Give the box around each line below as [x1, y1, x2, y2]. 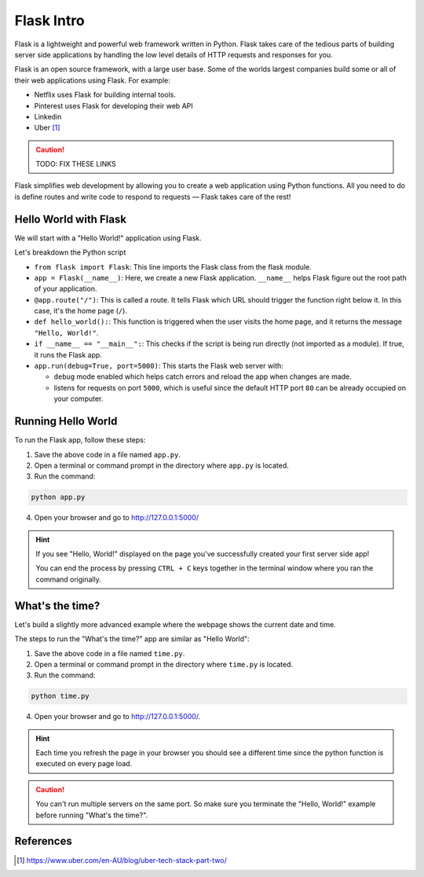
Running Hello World [14, 415, 118, 428]
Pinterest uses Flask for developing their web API [34, 101, 193, 110]
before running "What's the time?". [35, 810, 148, 820]
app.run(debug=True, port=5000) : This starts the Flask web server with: [34, 361, 284, 371]
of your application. [34, 284, 97, 294]
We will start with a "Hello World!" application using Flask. [14, 233, 202, 243]
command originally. [35, 574, 101, 584]
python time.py [31, 692, 90, 701]
